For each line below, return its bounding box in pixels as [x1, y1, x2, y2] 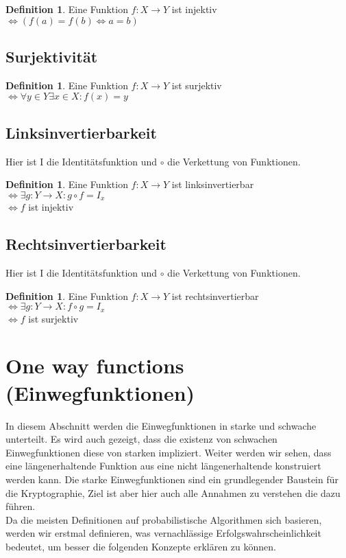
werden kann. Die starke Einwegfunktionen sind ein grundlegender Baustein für [5, 472, 339, 486]
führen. [5, 499, 36, 513]
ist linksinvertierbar [171, 177, 254, 191]
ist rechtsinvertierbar [171, 288, 259, 303]
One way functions [5, 351, 184, 380]
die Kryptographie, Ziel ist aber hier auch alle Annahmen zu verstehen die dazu [5, 485, 341, 500]
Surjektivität [5, 45, 98, 67]
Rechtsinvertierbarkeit [5, 233, 166, 255]
